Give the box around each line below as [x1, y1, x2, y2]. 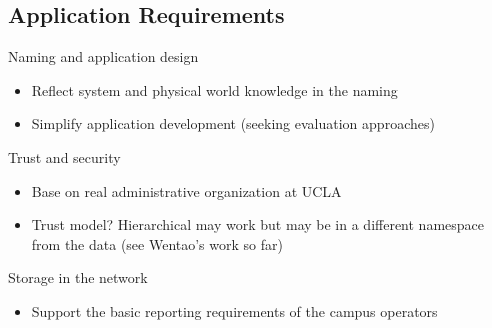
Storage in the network [8, 267, 148, 288]
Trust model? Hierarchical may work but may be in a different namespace [31, 214, 484, 235]
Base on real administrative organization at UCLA [31, 180, 342, 201]
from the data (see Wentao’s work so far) [31, 233, 283, 254]
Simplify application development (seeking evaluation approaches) [31, 113, 435, 134]
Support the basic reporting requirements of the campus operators [31, 300, 438, 321]
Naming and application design [8, 46, 199, 67]
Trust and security [8, 146, 121, 167]
